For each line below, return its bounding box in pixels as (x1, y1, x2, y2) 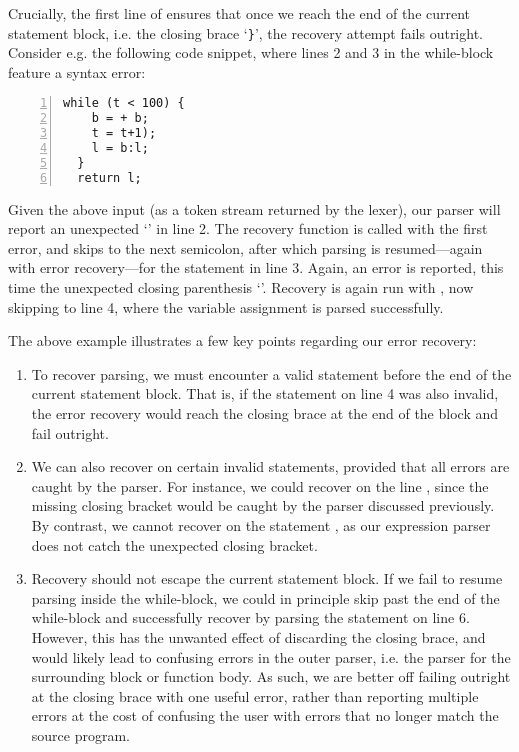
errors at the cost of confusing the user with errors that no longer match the (31, 705, 499, 726)
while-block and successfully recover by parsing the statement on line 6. (31, 607, 470, 628)
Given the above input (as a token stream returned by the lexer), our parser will (8, 198, 501, 219)
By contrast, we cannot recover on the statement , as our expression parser (31, 515, 491, 535)
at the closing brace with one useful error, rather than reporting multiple (31, 685, 479, 706)
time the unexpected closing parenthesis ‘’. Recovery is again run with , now (8, 277, 474, 298)
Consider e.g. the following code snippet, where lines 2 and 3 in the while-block (8, 42, 494, 63)
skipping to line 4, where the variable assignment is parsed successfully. (8, 296, 444, 317)
